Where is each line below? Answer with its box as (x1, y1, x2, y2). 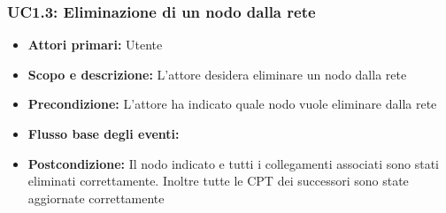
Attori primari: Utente (27, 35, 163, 54)
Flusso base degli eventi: (27, 125, 180, 142)
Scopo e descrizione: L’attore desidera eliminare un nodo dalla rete (27, 65, 407, 83)
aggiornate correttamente (27, 188, 165, 207)
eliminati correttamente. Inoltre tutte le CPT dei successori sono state (27, 171, 409, 190)
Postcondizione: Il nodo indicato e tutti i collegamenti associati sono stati (27, 154, 440, 172)
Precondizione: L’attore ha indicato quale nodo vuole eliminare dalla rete (27, 95, 437, 113)
